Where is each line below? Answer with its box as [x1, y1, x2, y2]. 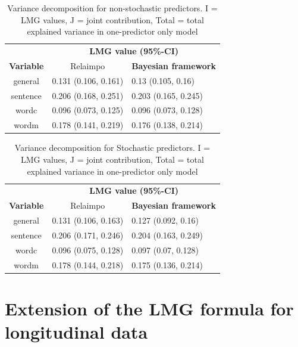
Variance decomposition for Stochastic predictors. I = [14, 141, 211, 154]
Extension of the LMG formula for [5, 296, 294, 320]
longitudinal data [5, 320, 148, 344]
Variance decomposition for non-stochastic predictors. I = [7, 2, 218, 14]
